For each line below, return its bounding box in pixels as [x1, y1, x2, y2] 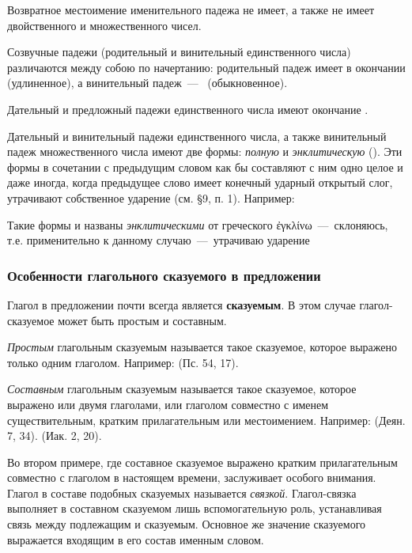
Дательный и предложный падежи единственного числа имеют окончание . [7, 100, 369, 117]
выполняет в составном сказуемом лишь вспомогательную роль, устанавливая [7, 500, 382, 517]
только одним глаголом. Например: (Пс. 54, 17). [7, 354, 239, 370]
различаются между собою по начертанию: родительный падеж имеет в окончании [7, 59, 406, 75]
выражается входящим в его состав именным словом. [7, 531, 264, 547]
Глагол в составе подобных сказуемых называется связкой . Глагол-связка [7, 484, 357, 501]
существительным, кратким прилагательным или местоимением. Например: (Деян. [7, 411, 406, 428]
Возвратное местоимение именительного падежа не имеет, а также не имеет [7, 2, 375, 17]
